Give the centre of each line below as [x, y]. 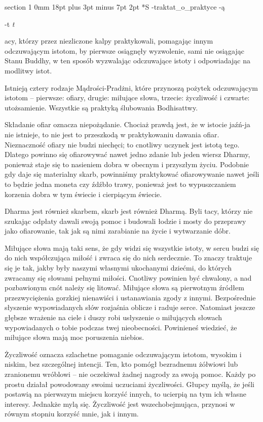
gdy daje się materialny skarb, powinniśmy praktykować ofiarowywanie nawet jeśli [132, 174]
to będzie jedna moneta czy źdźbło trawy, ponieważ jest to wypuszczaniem [120, 184]
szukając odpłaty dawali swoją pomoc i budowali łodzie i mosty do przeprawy [125, 221]
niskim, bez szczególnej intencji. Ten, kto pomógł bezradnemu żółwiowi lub [121, 364]
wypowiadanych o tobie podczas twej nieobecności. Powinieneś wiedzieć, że [121, 327]
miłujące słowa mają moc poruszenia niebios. [74, 337]
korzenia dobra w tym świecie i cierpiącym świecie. [83, 194]
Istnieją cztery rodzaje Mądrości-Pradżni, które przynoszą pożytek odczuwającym [131, 87]
